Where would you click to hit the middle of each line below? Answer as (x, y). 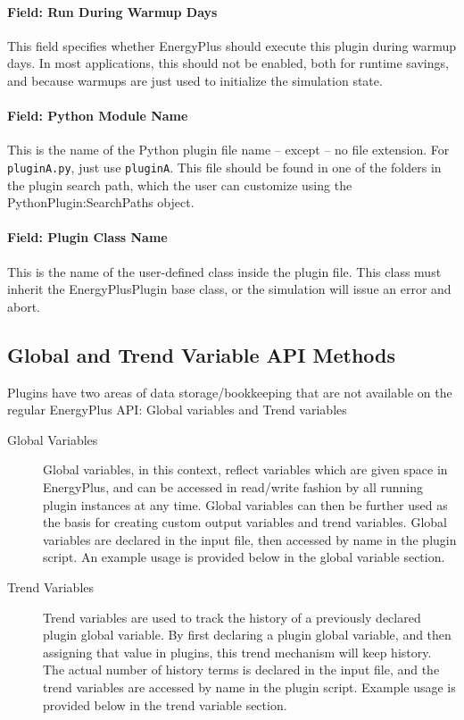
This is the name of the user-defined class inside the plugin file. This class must (224, 271)
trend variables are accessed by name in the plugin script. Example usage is (249, 687)
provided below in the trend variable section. (165, 704)
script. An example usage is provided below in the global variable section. (244, 557)
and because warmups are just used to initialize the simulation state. (195, 80)
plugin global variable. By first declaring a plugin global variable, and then (247, 635)
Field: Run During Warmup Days (112, 11)
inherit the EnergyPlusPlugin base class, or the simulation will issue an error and (229, 289)
